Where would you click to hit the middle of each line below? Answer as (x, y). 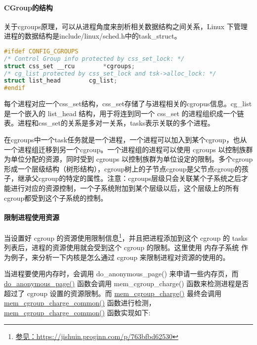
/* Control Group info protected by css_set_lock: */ (94, 59)
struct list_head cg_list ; (61, 81)
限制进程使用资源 (32, 217)
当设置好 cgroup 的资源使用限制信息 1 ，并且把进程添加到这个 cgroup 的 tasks (126, 237)
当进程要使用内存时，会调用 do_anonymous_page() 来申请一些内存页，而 (121, 274)
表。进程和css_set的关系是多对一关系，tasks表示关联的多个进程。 (109, 123)
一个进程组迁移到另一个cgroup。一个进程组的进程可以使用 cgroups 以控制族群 (128, 149)
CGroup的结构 (28, 7)
